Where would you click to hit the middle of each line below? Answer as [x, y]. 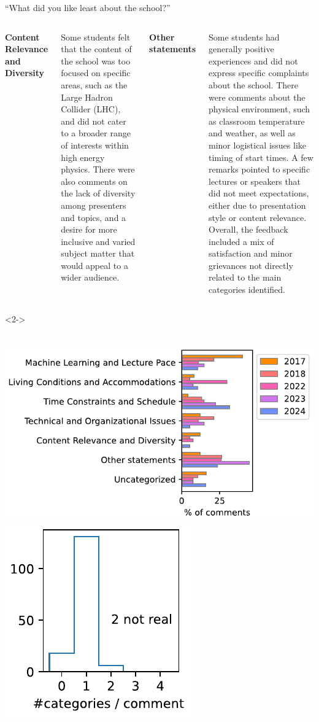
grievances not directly [251, 265]
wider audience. [90, 277]
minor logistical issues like [257, 145]
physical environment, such [259, 109]
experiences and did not [253, 60]
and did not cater [94, 121]
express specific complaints [259, 73]
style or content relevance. [258, 217]
